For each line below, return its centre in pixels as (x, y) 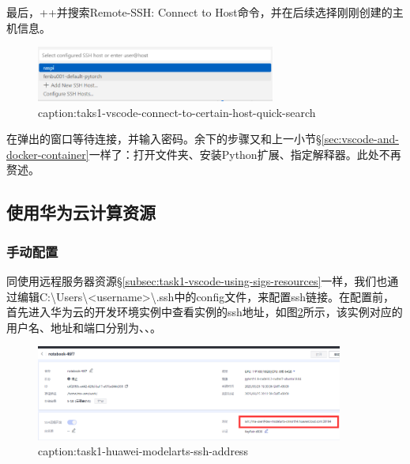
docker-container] (48, 154)
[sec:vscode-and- (360, 139)
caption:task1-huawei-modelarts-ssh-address (143, 451)
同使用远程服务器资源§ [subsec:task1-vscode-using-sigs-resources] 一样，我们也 (197, 281)
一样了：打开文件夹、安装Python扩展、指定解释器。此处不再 (245, 154)
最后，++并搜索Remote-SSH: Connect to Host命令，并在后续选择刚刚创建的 (199, 12)
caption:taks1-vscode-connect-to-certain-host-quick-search (177, 112)
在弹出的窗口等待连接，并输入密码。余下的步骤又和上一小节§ (164, 139)
